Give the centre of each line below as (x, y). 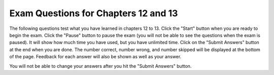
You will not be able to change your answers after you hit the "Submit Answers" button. (100, 66)
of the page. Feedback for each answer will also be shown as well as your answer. (95, 57)
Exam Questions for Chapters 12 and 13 (94, 13)
